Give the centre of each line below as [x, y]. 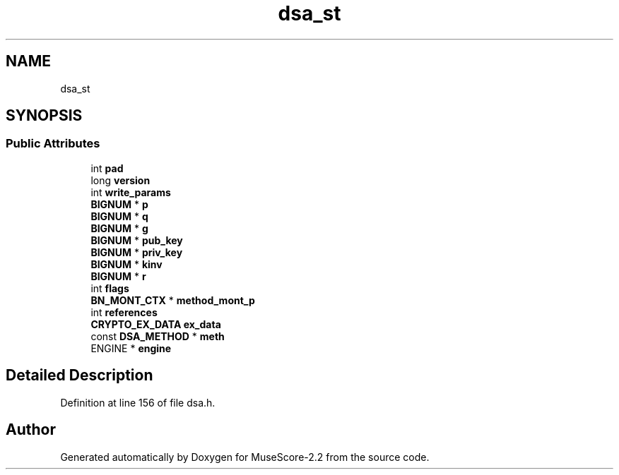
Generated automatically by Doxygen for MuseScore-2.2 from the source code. [245, 457]
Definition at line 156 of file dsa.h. [138, 402]
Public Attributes [53, 144]
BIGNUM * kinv [126, 264]
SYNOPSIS [44, 116]
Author [31, 430]
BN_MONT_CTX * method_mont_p [173, 300]
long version [120, 180]
